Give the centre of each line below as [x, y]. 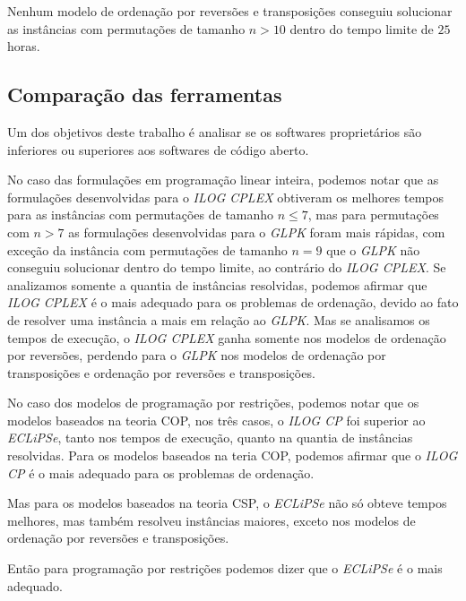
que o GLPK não [373, 249]
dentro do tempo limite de [362, 28]
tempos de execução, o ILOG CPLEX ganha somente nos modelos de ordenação [227, 337]
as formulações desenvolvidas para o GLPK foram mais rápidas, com [257, 232]
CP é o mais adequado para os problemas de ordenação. [161, 472]
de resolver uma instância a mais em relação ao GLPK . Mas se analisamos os [219, 319]
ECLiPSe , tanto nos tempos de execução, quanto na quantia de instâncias [210, 438]
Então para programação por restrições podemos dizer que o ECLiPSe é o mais [225, 568]
